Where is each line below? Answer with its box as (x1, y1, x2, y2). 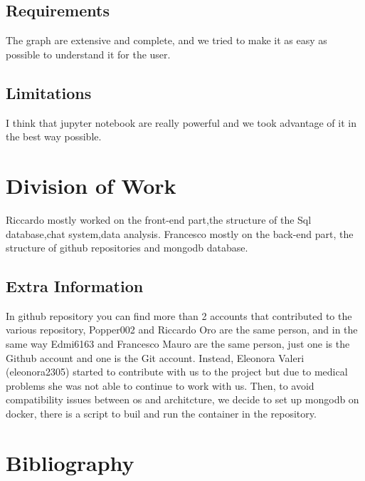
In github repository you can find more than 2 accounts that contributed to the (6, 308, 352, 323)
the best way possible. (6, 129, 102, 144)
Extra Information (6, 275, 144, 297)
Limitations (6, 81, 92, 103)
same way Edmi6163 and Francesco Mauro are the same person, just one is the (6, 336, 350, 351)
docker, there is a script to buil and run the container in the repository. (6, 406, 317, 421)
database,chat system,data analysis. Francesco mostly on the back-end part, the (6, 226, 354, 241)
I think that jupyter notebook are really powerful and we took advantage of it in (6, 115, 356, 130)
